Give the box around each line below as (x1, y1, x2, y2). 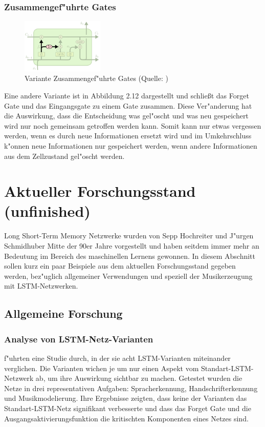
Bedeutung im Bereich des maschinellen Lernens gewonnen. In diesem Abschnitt (4, 250, 255, 261)
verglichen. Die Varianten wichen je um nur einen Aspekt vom (4, 362, 199, 373)
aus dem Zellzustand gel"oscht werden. (4, 150, 125, 161)
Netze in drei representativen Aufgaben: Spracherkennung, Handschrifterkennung (4, 382, 258, 393)
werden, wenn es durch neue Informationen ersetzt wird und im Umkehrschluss (4, 130, 252, 141)
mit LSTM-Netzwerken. (4, 280, 78, 291)
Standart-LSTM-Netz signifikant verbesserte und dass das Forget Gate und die (4, 402, 251, 413)
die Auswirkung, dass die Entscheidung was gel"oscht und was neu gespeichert (4, 110, 249, 121)
